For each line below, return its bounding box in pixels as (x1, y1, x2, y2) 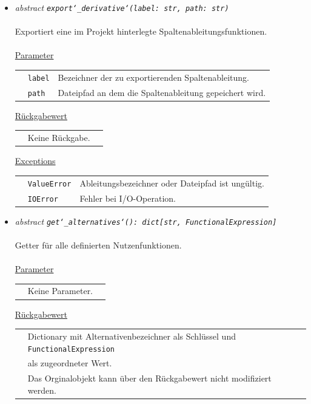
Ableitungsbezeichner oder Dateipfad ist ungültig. (79, 176, 264, 189)
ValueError (27, 179, 72, 188)
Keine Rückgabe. (27, 131, 90, 144)
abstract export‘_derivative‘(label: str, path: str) (15, 1, 229, 13)
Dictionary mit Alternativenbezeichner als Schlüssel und (27, 329, 236, 342)
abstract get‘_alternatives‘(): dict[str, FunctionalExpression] (15, 214, 277, 227)
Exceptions (15, 154, 56, 167)
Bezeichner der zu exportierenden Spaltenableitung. (58, 70, 249, 83)
